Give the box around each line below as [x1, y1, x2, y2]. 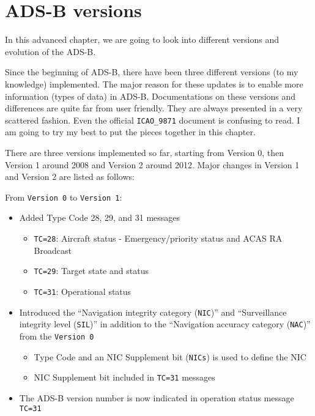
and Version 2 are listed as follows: [5, 170, 135, 183]
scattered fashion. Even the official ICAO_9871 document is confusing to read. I [5, 113, 300, 126]
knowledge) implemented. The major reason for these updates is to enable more [5, 77, 303, 90]
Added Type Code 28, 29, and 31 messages [19, 211, 180, 224]
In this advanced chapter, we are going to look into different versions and [5, 33, 279, 46]
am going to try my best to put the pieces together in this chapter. [5, 125, 256, 138]
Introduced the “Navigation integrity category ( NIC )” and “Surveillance [19, 305, 287, 318]
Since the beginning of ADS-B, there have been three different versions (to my [5, 65, 298, 78]
